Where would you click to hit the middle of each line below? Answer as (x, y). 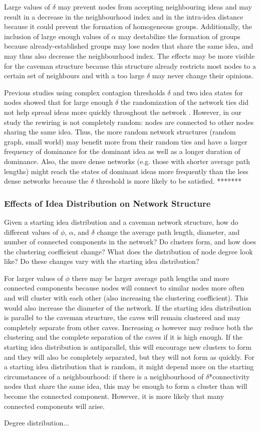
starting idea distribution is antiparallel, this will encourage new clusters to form (128, 347)
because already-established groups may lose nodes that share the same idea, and (129, 46)
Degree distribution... (37, 423)
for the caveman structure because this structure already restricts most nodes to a (130, 65)
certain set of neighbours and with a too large (74, 76)
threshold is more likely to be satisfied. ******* (169, 181)
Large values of (27, 7)
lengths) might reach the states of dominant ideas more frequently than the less (126, 171)
